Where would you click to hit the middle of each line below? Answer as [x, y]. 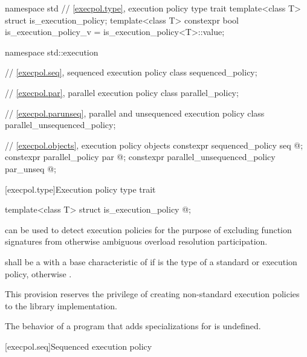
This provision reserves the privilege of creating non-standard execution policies [152, 294]
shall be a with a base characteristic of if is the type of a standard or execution [151, 261]
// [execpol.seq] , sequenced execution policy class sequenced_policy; [131, 72]
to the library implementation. [61, 305]
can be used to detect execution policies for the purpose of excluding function [148, 229]
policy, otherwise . [38, 273]
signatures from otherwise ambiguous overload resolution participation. [136, 241]
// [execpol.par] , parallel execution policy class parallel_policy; [122, 92]
